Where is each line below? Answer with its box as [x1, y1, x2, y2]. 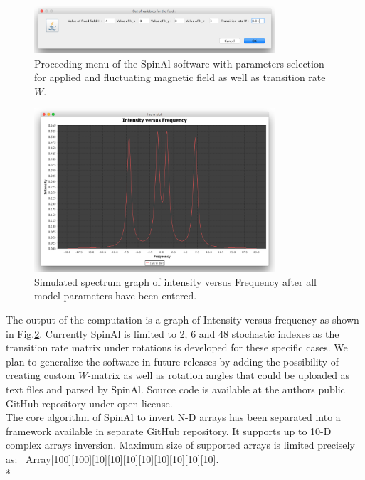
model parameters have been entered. [34, 288, 197, 303]
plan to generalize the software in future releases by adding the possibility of [6, 353, 339, 368]
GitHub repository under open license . [6, 395, 173, 410]
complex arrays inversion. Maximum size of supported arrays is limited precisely [6, 437, 355, 452]
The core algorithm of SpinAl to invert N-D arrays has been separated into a [6, 410, 341, 425]
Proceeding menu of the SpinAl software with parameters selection [34, 55, 324, 70]
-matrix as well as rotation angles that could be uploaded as [88, 368, 350, 383]
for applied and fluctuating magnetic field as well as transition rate [34, 70, 326, 85]
